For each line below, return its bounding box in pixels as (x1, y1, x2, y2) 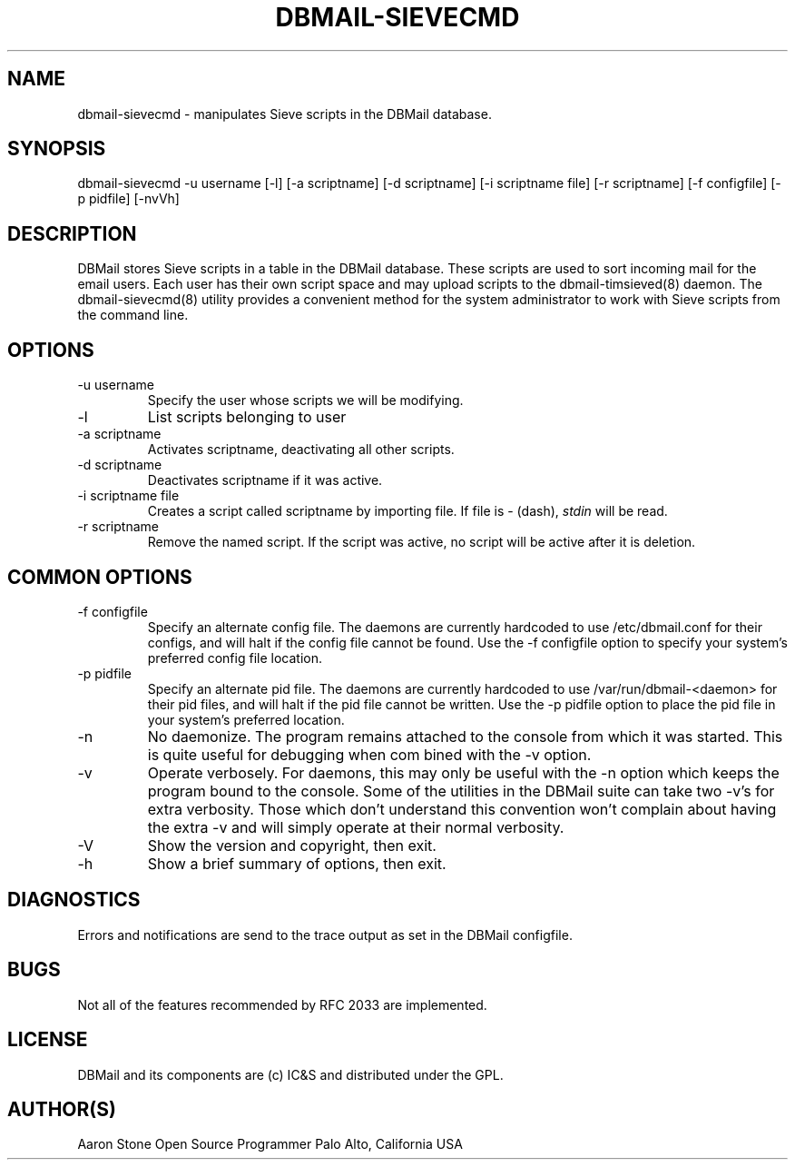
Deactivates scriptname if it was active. (147, 472, 383, 489)
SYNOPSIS (7, 137, 106, 161)
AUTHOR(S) (7, 1097, 116, 1121)
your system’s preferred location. (147, 711, 345, 727)
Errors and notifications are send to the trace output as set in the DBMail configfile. (77, 926, 573, 943)
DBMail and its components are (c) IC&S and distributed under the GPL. (77, 1066, 504, 1083)
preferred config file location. (147, 649, 322, 666)
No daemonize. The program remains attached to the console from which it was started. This (147, 727, 783, 746)
